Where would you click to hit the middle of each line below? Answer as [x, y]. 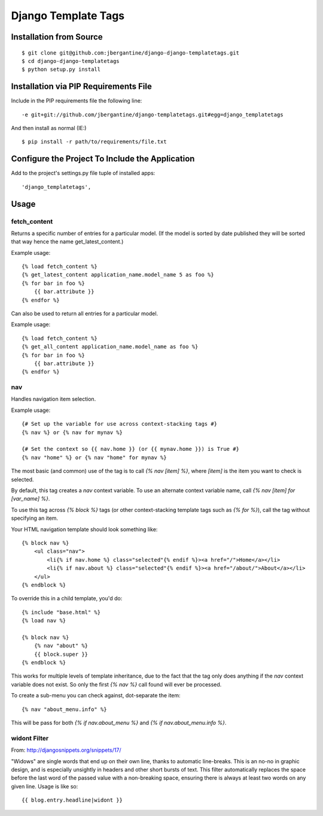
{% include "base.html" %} [61, 612]
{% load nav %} [44, 621]
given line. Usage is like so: [45, 786]
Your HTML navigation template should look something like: [84, 529]
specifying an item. [35, 518]
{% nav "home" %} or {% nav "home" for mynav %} [94, 457]
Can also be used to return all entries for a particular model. [85, 314]
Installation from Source [57, 37]
